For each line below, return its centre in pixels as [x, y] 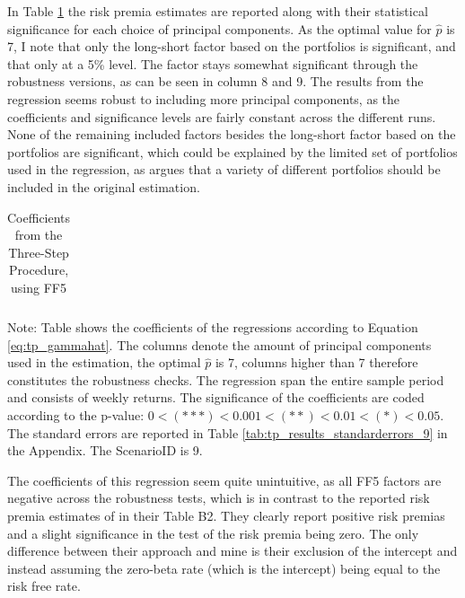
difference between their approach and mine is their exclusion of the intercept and [232, 551]
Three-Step [39, 252]
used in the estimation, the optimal [104, 362]
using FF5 [39, 287]
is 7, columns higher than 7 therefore [316, 362]
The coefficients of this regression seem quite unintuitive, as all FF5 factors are [224, 480]
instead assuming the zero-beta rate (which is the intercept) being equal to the [224, 568]
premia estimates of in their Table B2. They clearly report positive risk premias [226, 515]
